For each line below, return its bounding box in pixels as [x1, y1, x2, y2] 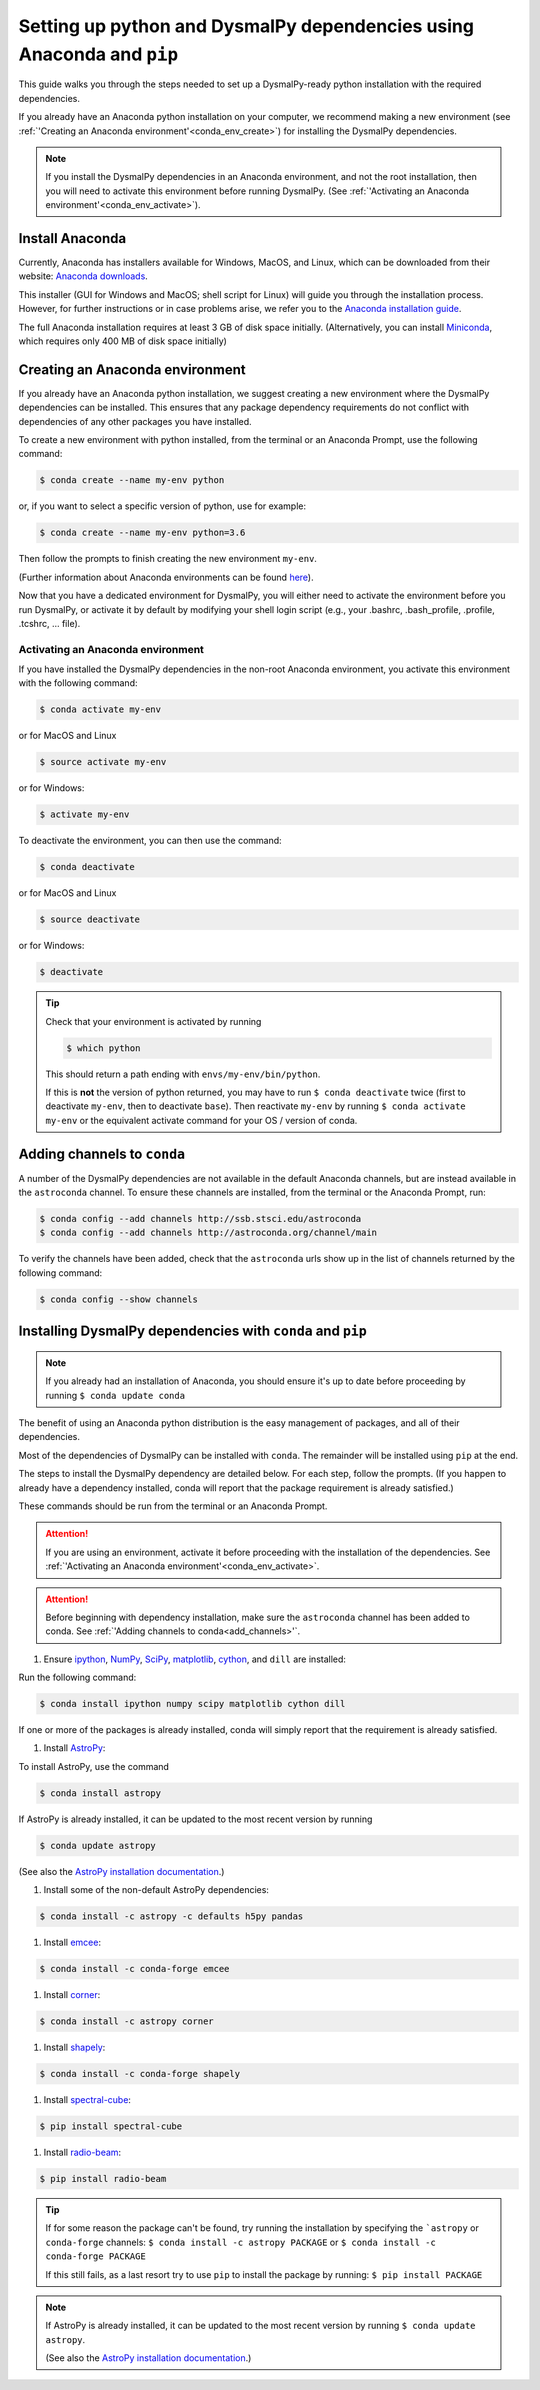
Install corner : [43, 1989, 101, 2001]
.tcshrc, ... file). [18, 617, 81, 629]
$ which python [66, 1042, 141, 1054]
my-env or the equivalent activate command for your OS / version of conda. [45, 1114, 358, 1126]
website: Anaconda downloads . [18, 270, 149, 282]
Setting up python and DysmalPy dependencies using [18, 15, 475, 37]
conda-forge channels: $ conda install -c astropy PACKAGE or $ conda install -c [45, 2236, 437, 2248]
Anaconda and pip [18, 43, 179, 65]
